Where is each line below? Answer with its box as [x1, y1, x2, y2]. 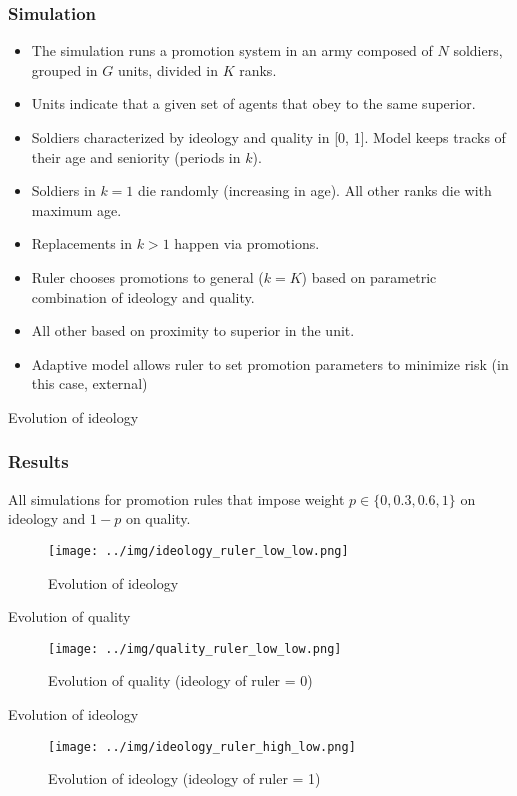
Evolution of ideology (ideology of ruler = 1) [48, 768, 321, 789]
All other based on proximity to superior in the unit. [31, 320, 355, 341]
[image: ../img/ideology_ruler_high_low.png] [48, 739, 356, 754]
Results [8, 449, 69, 474]
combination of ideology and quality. [31, 286, 255, 307]
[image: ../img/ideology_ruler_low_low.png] [48, 543, 349, 558]
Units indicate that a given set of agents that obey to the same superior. [31, 93, 476, 114]
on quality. [125, 508, 191, 529]
